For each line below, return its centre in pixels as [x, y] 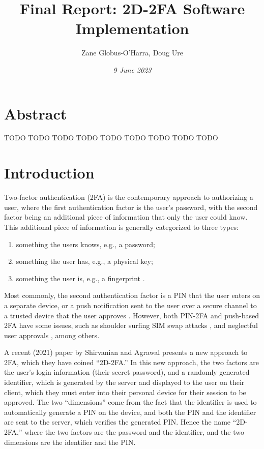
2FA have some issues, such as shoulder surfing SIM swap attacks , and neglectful [131, 325]
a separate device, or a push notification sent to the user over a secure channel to [130, 305]
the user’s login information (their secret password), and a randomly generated [127, 372]
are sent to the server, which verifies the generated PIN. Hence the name [118, 422]
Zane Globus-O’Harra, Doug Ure [132, 53]
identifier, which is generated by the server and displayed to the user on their [124, 382]
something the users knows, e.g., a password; [85, 244]
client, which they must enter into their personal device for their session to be [125, 392]
